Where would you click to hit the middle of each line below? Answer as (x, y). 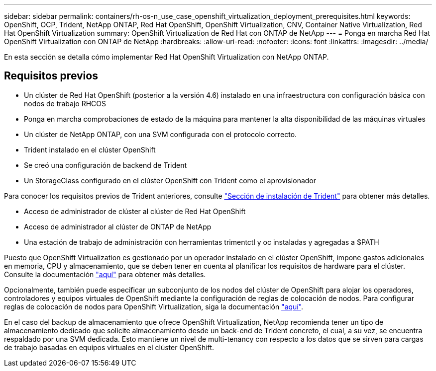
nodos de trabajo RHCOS (65, 103)
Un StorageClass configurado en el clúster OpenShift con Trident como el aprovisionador (170, 180)
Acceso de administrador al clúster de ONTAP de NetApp (118, 226)
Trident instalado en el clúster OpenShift (90, 149)
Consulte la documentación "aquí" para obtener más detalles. (105, 274)
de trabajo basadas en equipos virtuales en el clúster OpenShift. (109, 347)
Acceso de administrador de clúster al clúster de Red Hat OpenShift (135, 211)
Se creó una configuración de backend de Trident (106, 165)
